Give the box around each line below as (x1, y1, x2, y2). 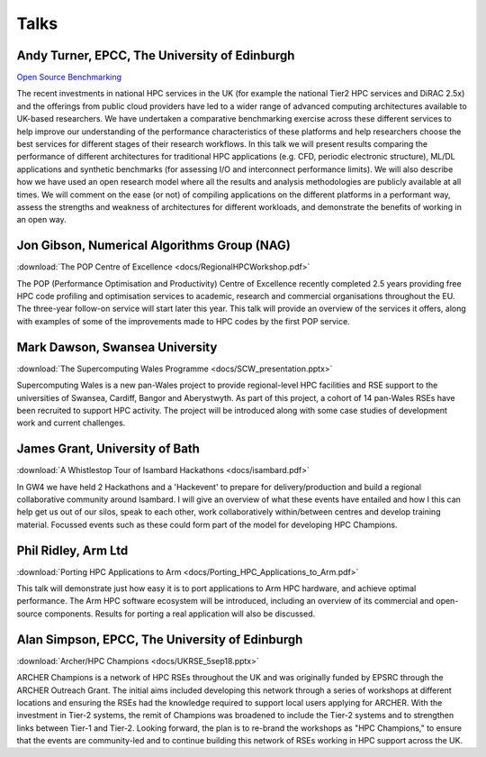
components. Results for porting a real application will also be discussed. (44, 608, 315, 619)
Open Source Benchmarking (16, 72, 121, 83)
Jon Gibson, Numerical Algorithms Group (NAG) (16, 238, 292, 253)
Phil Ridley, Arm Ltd (16, 543, 129, 558)
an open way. (16, 214, 67, 225)
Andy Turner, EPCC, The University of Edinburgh (16, 48, 295, 63)
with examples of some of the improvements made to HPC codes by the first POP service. (16, 315, 350, 326)
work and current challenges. (16, 417, 126, 428)
